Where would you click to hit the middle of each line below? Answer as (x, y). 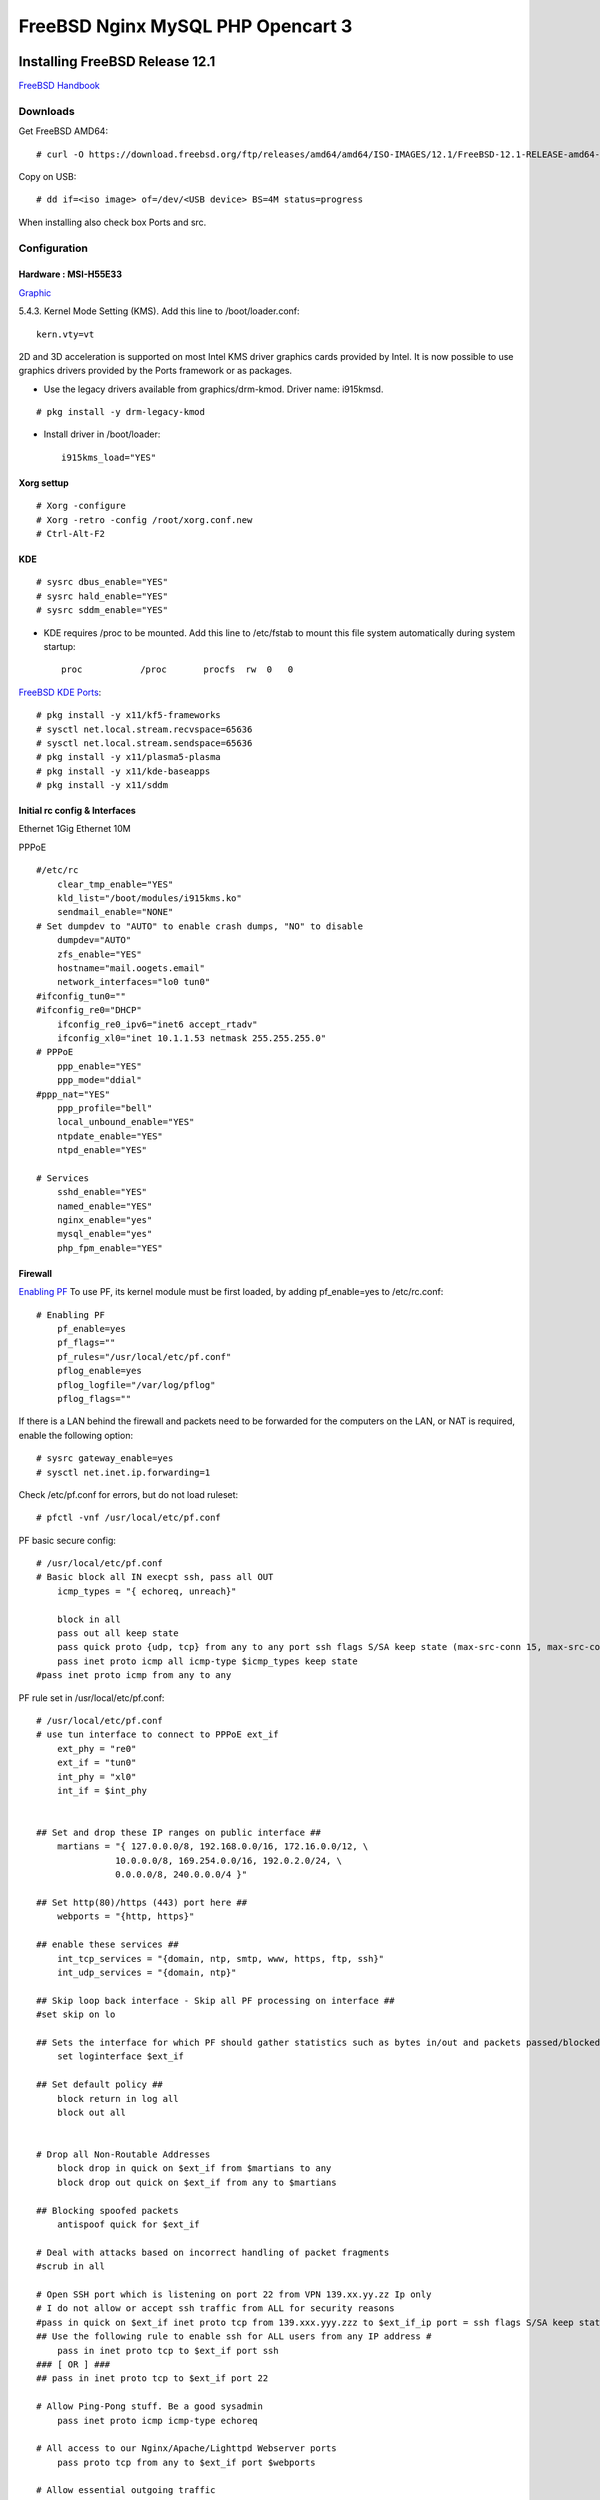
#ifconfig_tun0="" (81, 996)
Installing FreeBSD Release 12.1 (117, 61)
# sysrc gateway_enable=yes (105, 1458)
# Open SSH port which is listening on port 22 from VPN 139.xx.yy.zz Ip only (234, 2294)
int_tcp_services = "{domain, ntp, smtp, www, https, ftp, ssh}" (220, 1958)
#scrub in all (70, 2266)
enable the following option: (76, 1435)
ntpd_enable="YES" (102, 1150)
